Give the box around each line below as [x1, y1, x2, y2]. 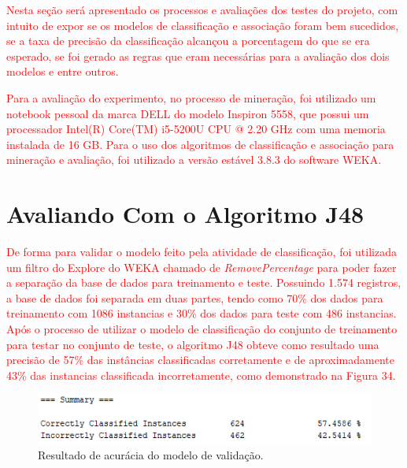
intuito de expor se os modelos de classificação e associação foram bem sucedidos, [6, 17, 399, 33]
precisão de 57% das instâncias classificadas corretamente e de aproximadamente [6, 351, 394, 368]
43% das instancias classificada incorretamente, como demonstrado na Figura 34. [6, 366, 396, 383]
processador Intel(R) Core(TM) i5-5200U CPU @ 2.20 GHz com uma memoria [6, 121, 386, 137]
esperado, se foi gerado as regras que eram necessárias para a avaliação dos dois [6, 47, 390, 64]
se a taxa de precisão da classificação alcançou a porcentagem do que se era [6, 32, 370, 49]
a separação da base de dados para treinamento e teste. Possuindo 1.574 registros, [6, 274, 401, 291]
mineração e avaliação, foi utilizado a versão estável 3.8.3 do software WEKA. [6, 151, 382, 168]
